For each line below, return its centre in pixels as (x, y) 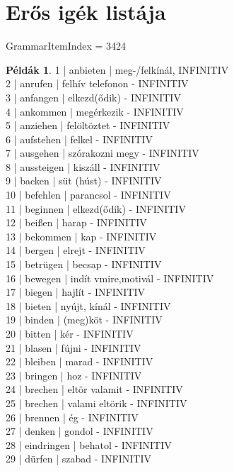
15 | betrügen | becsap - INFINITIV (84, 264)
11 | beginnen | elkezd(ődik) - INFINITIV (96, 208)
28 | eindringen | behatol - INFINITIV (89, 444)
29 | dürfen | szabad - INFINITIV (79, 459)
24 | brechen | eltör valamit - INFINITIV (94, 389)
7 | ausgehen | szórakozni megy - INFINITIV (103, 153)
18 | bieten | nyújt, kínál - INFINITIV (88, 305)
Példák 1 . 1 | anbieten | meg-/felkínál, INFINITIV (117, 69)
